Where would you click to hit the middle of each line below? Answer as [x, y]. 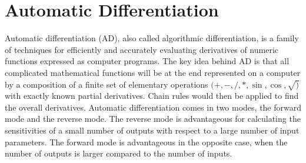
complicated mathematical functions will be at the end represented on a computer [153, 72]
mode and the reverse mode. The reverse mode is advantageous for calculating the [153, 119]
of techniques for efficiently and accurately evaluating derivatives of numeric [142, 49]
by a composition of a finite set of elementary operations [107, 84]
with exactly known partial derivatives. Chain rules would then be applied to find [152, 96]
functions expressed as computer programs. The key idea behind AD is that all [147, 61]
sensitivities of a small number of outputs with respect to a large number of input [152, 130]
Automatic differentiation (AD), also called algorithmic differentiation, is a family [152, 38]
